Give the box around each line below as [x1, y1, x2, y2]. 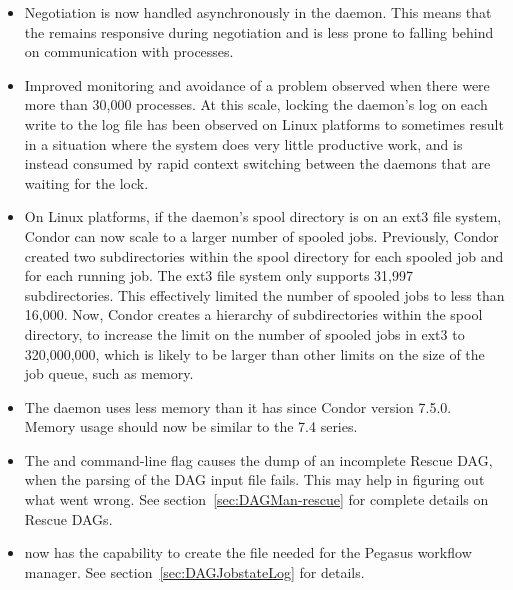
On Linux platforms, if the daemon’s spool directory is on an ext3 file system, [24, 206, 502, 227]
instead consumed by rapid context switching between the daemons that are [24, 153, 491, 174]
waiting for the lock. [24, 172, 149, 193]
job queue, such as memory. [24, 363, 194, 384]
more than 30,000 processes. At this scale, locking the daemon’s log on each [24, 94, 488, 115]
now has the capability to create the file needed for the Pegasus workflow [24, 542, 472, 563]
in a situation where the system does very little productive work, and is [24, 133, 463, 154]
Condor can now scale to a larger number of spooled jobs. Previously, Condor [24, 225, 499, 246]
